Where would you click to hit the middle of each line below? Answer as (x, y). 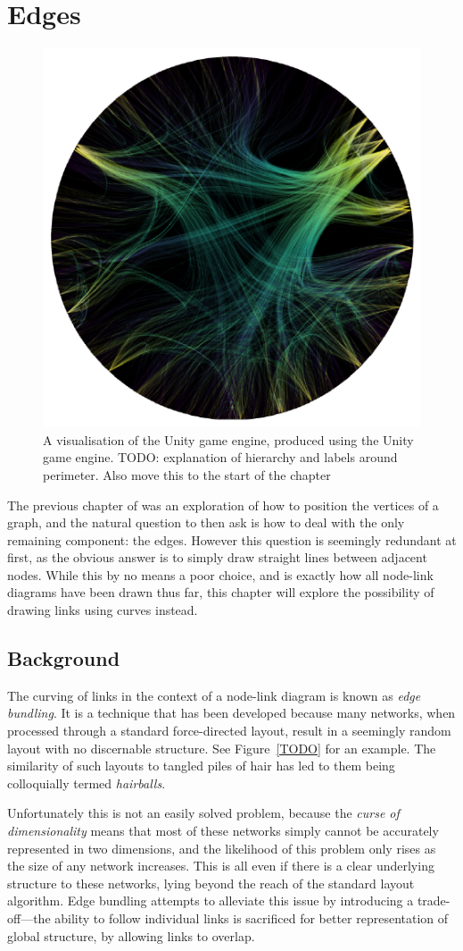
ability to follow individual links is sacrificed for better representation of (252, 917)
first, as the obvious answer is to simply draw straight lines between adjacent (217, 557)
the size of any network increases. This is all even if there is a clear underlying (221, 866)
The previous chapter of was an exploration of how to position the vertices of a (223, 505)
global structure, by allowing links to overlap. (131, 935)
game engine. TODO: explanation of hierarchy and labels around (220, 457)
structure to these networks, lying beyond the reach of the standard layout (211, 883)
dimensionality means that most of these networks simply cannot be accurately (223, 831)
